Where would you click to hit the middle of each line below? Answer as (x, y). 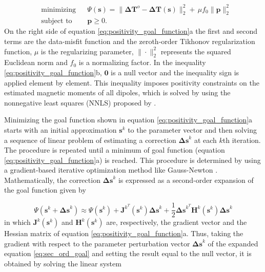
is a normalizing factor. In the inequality (142, 62)
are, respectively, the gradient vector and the (177, 222)
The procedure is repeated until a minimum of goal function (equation (115, 150)
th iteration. (242, 140)
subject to (57, 21)
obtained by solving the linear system (63, 263)
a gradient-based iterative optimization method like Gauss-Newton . (111, 170)
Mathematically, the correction (52, 180)
